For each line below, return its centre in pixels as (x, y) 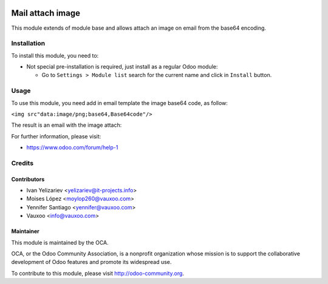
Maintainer (25, 231)
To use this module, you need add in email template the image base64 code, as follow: (119, 103)
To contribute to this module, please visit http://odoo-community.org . (98, 273)
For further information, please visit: (56, 136)
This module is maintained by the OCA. (60, 242)
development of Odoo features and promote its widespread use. (91, 262)
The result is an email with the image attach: (67, 125)
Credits (22, 163)
